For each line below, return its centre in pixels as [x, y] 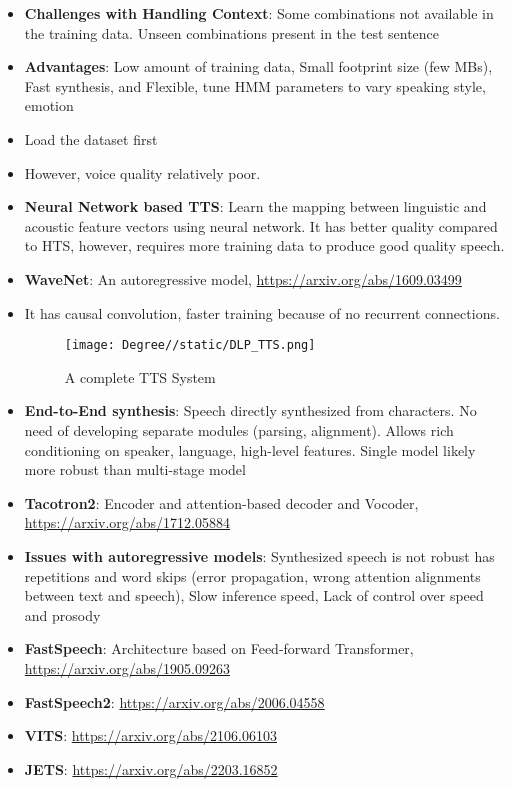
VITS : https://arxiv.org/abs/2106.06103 [150, 735]
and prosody [62, 614]
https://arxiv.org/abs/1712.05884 [127, 522]
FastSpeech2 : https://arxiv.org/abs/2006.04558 [174, 701]
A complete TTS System [140, 376]
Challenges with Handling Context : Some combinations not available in [259, 13]
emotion [49, 105]
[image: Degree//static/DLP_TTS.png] [190, 345]
